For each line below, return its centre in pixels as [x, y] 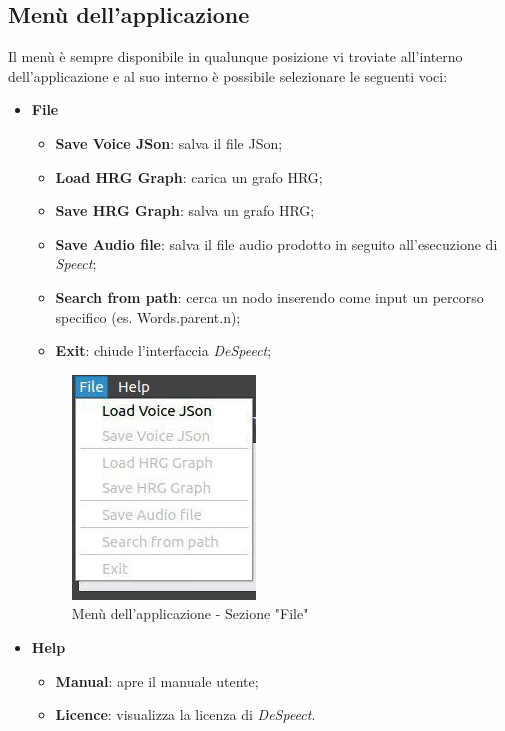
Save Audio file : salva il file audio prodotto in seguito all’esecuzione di [276, 243]
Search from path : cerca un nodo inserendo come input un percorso [269, 296]
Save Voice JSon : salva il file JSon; [169, 142]
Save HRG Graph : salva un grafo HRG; [185, 210]
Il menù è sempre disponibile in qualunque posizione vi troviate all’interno [235, 56]
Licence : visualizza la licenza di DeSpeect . [185, 714]
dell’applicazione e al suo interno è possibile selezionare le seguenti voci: [228, 75]
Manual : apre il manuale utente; [157, 680]
